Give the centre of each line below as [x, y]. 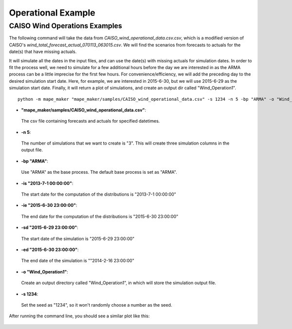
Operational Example [52, 13]
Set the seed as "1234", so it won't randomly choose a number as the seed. [97, 305]
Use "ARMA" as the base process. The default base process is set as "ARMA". [99, 172]
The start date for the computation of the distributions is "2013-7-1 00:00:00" [99, 194]
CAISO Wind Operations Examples [66, 26]
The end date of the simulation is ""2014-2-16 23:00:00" [78, 261]
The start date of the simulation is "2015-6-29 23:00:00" [78, 238]
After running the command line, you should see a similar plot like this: [79, 316]
